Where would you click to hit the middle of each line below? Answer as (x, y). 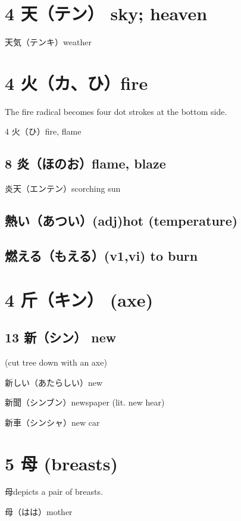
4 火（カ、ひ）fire (76, 82)
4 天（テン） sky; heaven (106, 13)
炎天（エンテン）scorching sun (63, 188)
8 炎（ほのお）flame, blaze (85, 163)
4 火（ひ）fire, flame (43, 131)
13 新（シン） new (61, 337)
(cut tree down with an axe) (56, 362)
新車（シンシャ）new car (52, 422)
